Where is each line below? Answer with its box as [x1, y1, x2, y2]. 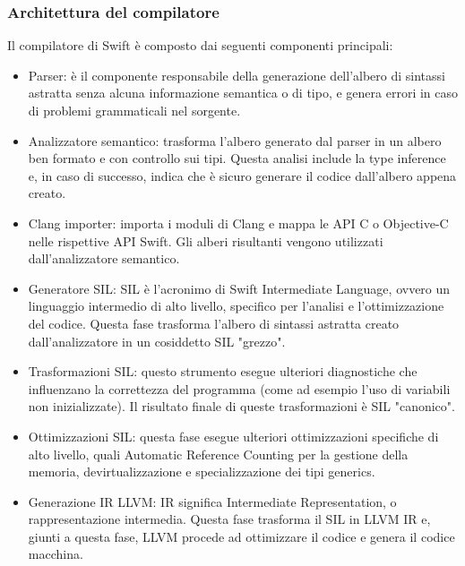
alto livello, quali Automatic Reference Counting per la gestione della [28, 444, 409, 463]
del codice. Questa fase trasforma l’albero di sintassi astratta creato [28, 313, 400, 332]
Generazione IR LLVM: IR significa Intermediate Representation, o [28, 492, 397, 510]
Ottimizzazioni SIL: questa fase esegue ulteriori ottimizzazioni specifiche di [28, 426, 439, 445]
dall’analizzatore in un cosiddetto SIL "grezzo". [28, 331, 286, 350]
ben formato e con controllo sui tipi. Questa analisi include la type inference [28, 149, 446, 167]
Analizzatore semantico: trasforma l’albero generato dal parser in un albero [28, 131, 442, 150]
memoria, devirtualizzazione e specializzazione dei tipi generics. [28, 462, 375, 481]
